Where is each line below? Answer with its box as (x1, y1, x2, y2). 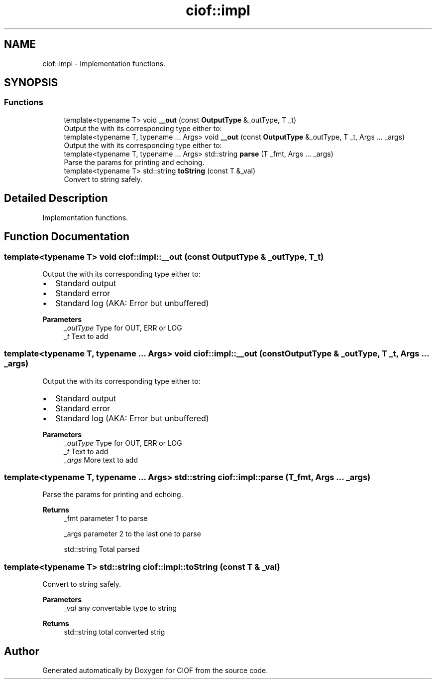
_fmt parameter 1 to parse (64, 514, 148, 523)
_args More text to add (64, 455, 138, 464)
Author (4, 645, 39, 658)
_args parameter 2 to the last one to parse (64, 529, 201, 538)
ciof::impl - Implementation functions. (42, 59, 166, 68)
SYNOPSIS (4, 76, 58, 89)
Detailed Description (4, 192, 108, 205)
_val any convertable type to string (64, 604, 177, 613)
